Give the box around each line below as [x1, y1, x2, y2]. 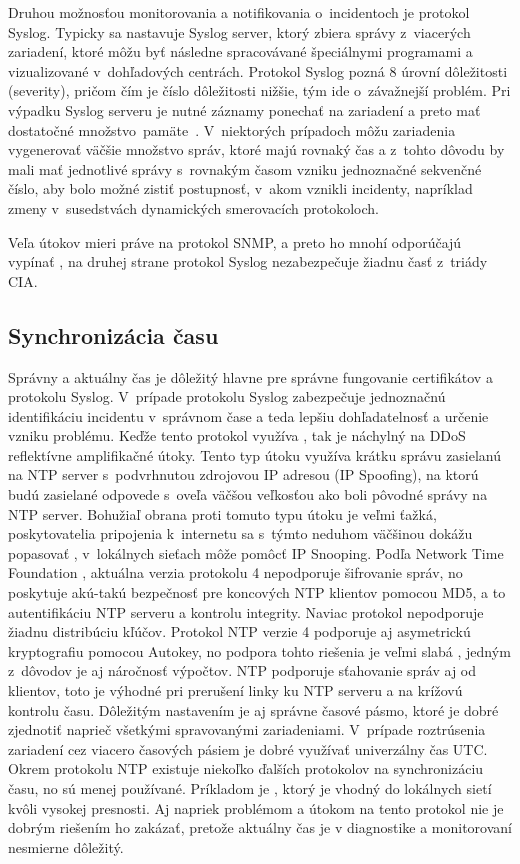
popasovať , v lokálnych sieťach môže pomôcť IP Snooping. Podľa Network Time [8, 542, 504, 563]
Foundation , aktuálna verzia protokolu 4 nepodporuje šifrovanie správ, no [8, 562, 463, 583]
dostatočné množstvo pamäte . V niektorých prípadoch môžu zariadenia [8, 119, 456, 140]
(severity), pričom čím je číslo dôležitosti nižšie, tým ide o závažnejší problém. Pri [8, 80, 511, 101]
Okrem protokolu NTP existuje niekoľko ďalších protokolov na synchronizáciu [8, 758, 484, 779]
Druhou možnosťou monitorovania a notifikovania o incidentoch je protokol [8, 2, 470, 22]
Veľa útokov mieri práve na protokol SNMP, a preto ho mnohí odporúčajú [8, 231, 462, 252]
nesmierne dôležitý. [8, 836, 124, 857]
